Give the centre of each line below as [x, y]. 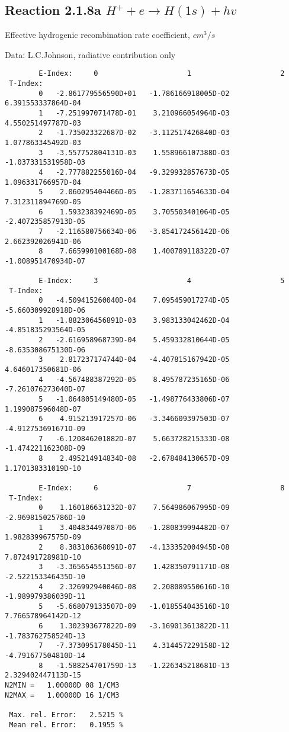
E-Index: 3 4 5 [162, 281]
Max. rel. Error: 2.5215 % [66, 715]
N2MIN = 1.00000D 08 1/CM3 [62, 686]
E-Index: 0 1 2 [162, 74]
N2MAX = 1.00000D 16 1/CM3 [62, 695]
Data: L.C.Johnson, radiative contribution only [90, 54]
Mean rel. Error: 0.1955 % [66, 725]
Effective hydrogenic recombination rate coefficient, [97, 35]
